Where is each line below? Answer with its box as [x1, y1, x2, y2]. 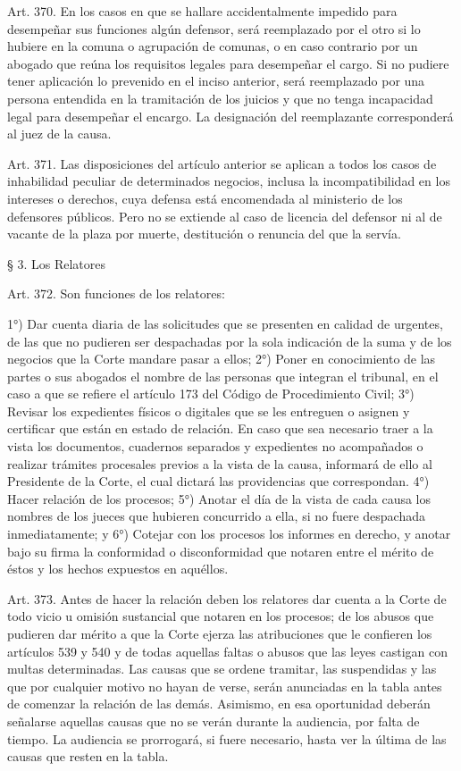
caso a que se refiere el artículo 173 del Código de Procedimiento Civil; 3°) [7, 384, 415, 403]
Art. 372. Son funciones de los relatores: [7, 284, 225, 303]
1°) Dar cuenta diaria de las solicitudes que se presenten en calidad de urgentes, [7, 314, 443, 332]
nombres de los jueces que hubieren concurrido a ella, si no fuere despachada [7, 507, 426, 525]
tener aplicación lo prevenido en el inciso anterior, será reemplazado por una [7, 71, 425, 90]
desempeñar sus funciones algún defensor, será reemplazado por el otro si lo [7, 19, 421, 38]
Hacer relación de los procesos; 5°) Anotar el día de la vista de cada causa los [7, 489, 432, 507]
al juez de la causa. [7, 124, 112, 143]
